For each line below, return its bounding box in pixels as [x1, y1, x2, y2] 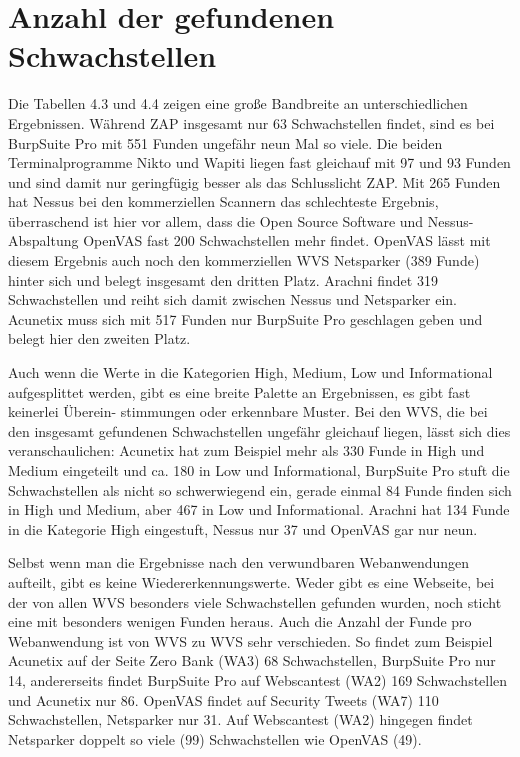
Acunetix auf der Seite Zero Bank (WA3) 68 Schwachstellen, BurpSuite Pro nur [8, 650, 496, 671]
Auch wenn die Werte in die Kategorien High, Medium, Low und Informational [8, 362, 493, 383]
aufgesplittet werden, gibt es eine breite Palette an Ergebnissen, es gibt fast [8, 381, 471, 402]
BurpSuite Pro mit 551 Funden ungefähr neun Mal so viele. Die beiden [8, 132, 443, 153]
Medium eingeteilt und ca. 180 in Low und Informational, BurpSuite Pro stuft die [8, 460, 510, 480]
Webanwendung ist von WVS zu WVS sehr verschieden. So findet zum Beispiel [8, 630, 493, 651]
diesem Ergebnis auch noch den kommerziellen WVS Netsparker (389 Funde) [8, 250, 480, 271]
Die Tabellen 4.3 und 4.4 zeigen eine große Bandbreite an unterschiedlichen [8, 93, 468, 114]
